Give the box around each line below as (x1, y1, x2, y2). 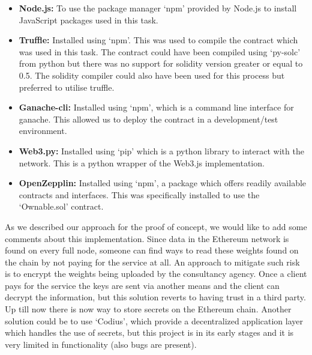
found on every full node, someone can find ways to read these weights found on (5, 244, 299, 256)
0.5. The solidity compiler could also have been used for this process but (19, 68, 285, 81)
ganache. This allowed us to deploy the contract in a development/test (19, 112, 278, 125)
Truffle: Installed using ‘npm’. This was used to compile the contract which (19, 34, 298, 46)
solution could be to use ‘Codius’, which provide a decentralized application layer (5, 314, 303, 327)
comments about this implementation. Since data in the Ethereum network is (5, 232, 289, 244)
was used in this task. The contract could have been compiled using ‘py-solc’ (19, 45, 301, 58)
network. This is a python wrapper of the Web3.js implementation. (19, 156, 265, 169)
